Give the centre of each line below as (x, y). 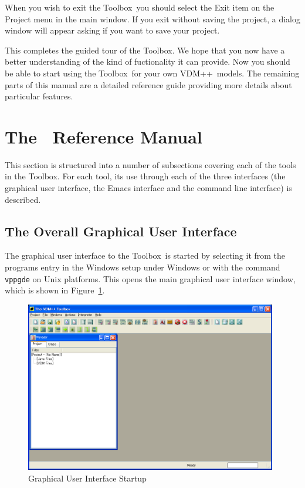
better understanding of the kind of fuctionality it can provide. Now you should (148, 61)
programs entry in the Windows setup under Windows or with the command (143, 267)
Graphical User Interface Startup (87, 478)
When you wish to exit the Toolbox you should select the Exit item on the (140, 7)
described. (23, 199)
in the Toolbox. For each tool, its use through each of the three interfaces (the (145, 176)
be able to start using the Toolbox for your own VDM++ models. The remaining (152, 73)
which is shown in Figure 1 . (55, 290)
